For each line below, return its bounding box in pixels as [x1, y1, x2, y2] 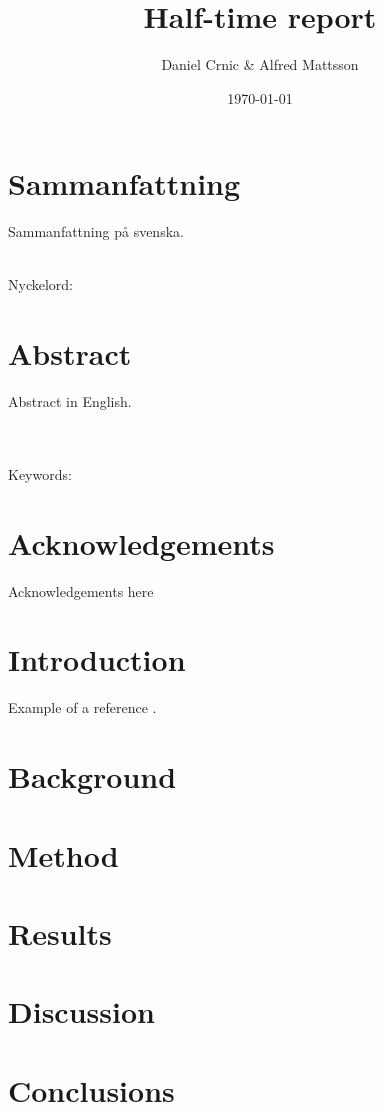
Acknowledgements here [8, 580, 154, 601]
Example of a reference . [8, 697, 157, 718]
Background [8, 756, 177, 797]
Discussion [8, 991, 155, 1032]
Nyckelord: [8, 274, 73, 295]
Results [8, 912, 112, 953]
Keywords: [8, 463, 72, 484]
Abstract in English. [8, 391, 132, 412]
